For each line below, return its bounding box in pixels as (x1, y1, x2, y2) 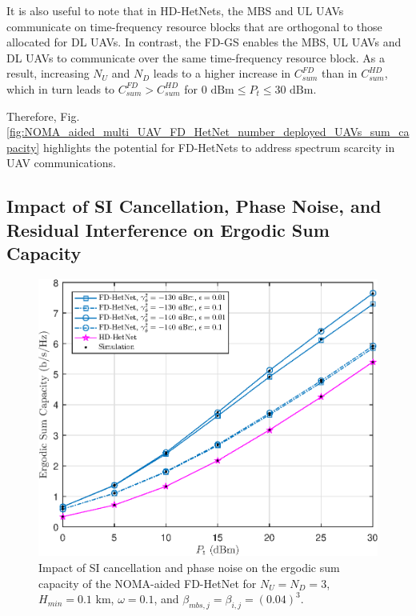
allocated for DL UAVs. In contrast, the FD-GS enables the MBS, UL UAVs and (6, 34, 402, 50)
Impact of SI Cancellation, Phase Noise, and (6, 194, 382, 218)
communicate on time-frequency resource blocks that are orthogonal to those (6, 18, 382, 34)
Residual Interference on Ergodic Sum (6, 217, 330, 242)
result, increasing (6, 65, 90, 82)
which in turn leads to (6, 80, 115, 97)
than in (322, 65, 358, 82)
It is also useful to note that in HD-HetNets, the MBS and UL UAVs (6, 2, 344, 18)
